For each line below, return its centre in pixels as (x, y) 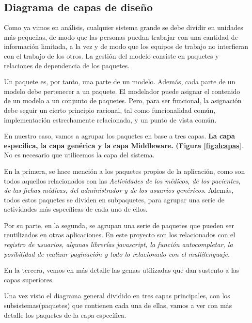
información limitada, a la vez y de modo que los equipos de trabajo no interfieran (126, 46)
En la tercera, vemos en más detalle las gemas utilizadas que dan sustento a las (122, 270)
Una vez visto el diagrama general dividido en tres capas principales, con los (117, 296)
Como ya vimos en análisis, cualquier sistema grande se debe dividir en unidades (124, 27)
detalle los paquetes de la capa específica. (65, 315)
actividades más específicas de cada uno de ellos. (76, 209)
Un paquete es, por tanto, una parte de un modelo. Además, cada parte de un (120, 82)
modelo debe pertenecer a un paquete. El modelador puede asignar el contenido (122, 91)
